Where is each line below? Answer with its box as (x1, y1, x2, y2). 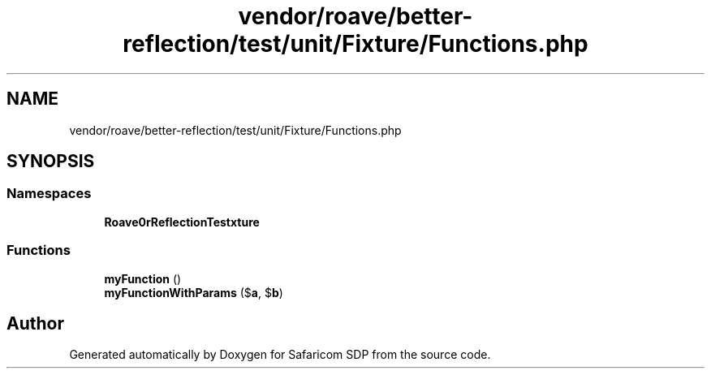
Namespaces (6, 185, 92, 202)
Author (6, 312, 64, 334)
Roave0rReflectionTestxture (104, 214, 260, 229)
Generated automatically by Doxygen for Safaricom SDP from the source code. (69, 347, 491, 362)
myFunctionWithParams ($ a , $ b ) (104, 285, 283, 300)
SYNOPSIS (6, 151, 95, 172)
